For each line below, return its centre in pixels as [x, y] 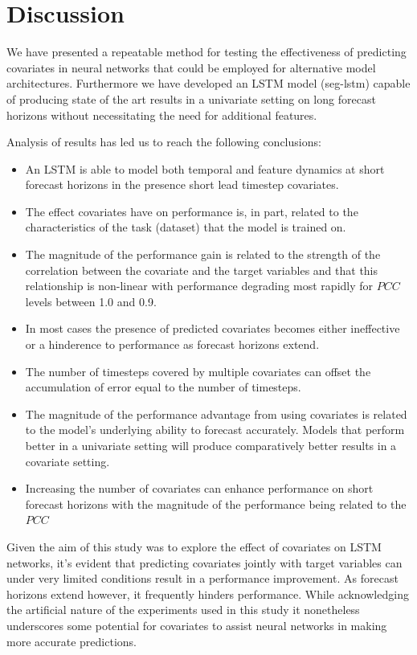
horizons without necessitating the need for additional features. [162, 115]
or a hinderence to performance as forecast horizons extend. [172, 344]
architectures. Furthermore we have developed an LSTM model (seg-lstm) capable [208, 83]
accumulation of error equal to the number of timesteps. [163, 387]
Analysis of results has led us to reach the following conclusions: [164, 142]
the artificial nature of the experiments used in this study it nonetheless [183, 610]
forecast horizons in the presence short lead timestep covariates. [182, 184]
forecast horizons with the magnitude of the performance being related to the [216, 504]
